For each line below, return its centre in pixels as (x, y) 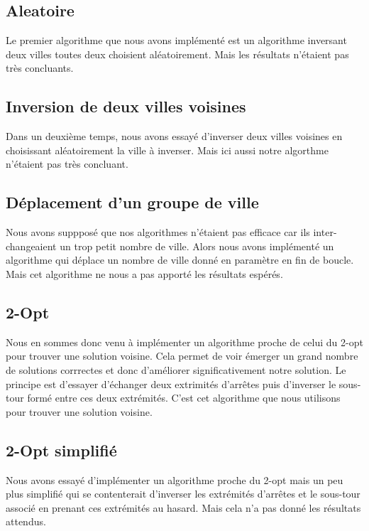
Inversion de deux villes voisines (126, 106)
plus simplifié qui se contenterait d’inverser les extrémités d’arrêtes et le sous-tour (183, 494)
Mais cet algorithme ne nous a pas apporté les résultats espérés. (144, 273)
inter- (325, 232)
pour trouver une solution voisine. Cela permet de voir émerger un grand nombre (182, 356)
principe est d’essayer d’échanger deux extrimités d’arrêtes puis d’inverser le (171, 383)
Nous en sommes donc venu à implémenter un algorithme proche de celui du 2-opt (184, 342)
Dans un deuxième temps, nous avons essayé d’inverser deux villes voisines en (174, 136)
